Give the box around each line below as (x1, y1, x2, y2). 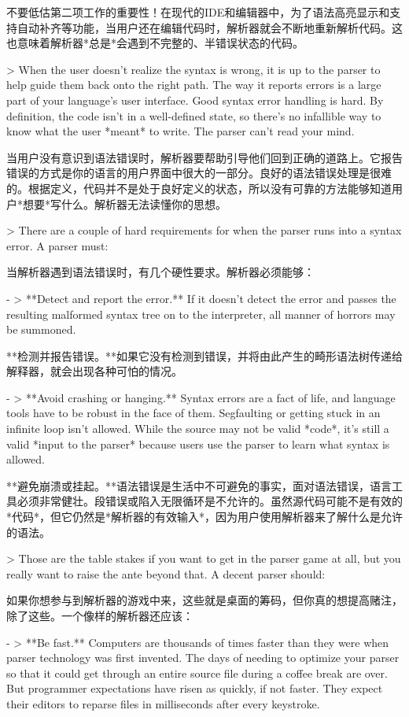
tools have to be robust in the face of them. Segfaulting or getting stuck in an (6, 405, 381, 421)
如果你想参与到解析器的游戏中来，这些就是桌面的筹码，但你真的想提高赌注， (6, 592, 403, 608)
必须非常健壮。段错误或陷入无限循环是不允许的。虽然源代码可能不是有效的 (17, 493, 403, 509)
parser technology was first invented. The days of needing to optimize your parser (6, 649, 400, 666)
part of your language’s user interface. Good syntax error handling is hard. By (6, 91, 384, 108)
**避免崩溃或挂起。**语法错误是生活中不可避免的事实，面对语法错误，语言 (6, 477, 392, 493)
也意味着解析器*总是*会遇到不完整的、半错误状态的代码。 (6, 35, 304, 51)
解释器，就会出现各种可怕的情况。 (6, 363, 182, 379)
